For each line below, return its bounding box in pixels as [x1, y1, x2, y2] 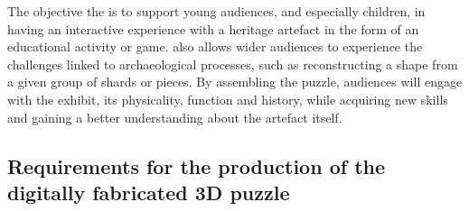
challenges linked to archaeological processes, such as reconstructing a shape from [7, 54, 458, 73]
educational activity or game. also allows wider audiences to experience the [7, 37, 423, 56]
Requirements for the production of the [7, 151, 386, 179]
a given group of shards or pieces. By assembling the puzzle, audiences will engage [7, 72, 463, 91]
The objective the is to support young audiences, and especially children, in [7, 2, 426, 20]
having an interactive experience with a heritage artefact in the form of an [7, 19, 419, 38]
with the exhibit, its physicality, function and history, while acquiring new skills [7, 89, 448, 108]
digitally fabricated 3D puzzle [7, 178, 290, 206]
